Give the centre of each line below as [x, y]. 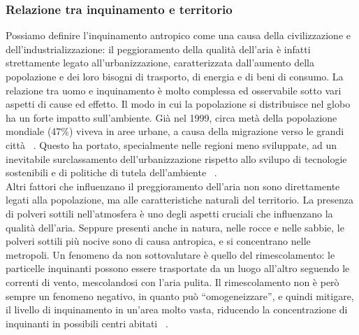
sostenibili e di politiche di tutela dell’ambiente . [111, 172]
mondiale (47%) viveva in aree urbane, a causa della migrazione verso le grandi [175, 131]
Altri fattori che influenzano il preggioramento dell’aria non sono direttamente [173, 186]
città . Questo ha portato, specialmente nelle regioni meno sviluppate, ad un [171, 144]
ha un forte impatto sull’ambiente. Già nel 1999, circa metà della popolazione [171, 117]
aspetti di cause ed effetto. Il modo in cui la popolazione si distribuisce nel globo [178, 104]
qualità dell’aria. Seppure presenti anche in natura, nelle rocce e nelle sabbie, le [175, 227]
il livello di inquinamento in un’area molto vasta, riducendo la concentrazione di [177, 309]
